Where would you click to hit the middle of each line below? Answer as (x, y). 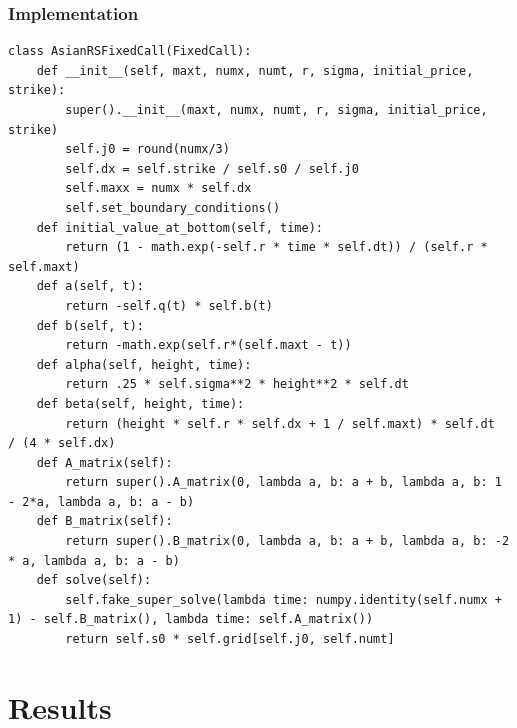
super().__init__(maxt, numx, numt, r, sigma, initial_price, (276, 110)
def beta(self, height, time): (140, 403)
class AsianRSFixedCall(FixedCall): (130, 51)
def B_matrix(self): (104, 521)
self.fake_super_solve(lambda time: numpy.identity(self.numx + (283, 599)
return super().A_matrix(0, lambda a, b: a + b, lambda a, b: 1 (283, 482)
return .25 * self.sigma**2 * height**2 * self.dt (237, 384)
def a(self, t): (90, 286)
